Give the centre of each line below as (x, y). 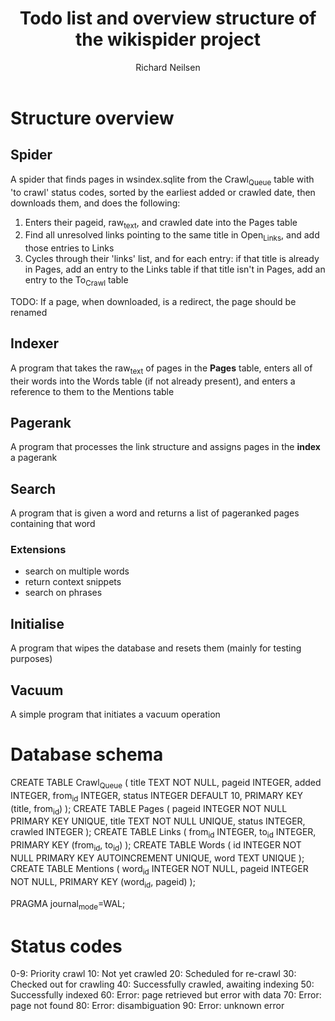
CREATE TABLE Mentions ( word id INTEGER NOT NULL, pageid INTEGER (159, 870)
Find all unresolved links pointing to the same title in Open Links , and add (172, 236)
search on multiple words (77, 571)
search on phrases (63, 593)
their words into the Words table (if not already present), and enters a (153, 381)
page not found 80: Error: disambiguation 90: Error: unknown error (147, 1006)
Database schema (87, 754)
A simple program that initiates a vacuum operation (115, 714)
